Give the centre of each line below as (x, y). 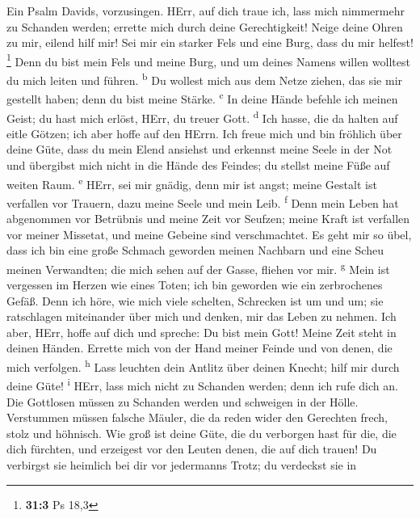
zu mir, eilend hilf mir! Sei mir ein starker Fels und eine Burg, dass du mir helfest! (210, 42)
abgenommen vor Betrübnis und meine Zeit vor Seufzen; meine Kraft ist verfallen (208, 219)
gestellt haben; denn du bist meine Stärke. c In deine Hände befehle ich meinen (202, 97)
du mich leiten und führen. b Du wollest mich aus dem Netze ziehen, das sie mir (205, 79)
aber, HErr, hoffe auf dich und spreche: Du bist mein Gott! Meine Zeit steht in (202, 332)
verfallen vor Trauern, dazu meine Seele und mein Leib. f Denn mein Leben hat (203, 201)
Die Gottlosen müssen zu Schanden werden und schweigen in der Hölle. (183, 401)
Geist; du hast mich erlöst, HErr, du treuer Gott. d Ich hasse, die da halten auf (202, 116)
